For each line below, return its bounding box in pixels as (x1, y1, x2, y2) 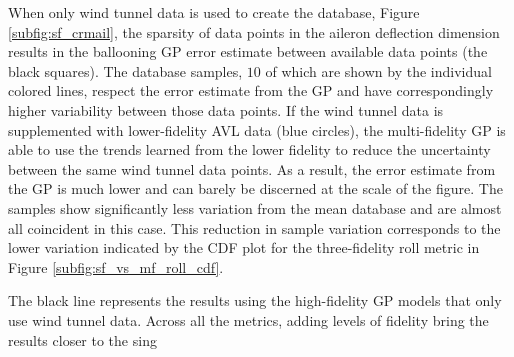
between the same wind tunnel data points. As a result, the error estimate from (8, 158, 496, 179)
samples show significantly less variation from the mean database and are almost (8, 197, 502, 218)
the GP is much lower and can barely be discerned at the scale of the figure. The (8, 178, 503, 199)
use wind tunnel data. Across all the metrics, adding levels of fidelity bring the (8, 309, 489, 330)
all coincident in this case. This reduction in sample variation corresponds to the (8, 217, 501, 238)
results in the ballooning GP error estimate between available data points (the (8, 41, 488, 62)
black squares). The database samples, (8, 60, 243, 81)
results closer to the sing (8, 329, 157, 350)
